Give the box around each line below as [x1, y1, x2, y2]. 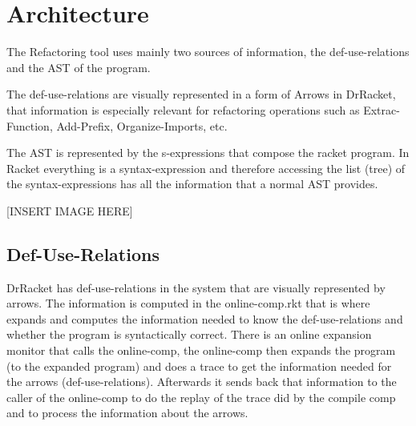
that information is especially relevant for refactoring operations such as [6, 101, 360, 118]
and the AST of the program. [6, 58, 151, 75]
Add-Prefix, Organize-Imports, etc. [56, 117, 228, 134]
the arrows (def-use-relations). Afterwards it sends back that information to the [6, 373, 397, 390]
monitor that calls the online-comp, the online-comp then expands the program [6, 342, 396, 359]
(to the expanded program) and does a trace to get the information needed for [6, 357, 392, 374]
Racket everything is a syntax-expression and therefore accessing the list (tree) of [6, 159, 406, 176]
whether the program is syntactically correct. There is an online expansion [6, 326, 372, 343]
